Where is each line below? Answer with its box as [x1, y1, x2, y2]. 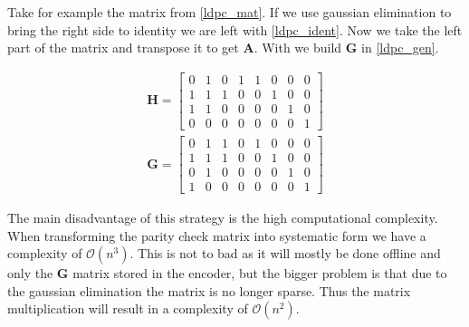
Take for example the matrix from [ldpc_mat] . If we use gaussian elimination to [7, 3, 452, 21]
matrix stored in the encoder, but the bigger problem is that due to [72, 264, 447, 283]
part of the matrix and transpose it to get [7, 38, 239, 57]
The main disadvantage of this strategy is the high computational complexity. [7, 208, 438, 227]
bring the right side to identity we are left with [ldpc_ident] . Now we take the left [7, 20, 463, 39]
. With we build [254, 38, 342, 57]
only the [7, 264, 53, 283]
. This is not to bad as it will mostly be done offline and [129, 244, 441, 263]
